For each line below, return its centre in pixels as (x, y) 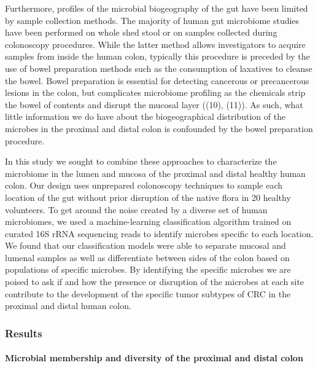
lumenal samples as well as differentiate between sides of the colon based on (147, 257)
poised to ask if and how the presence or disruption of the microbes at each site (155, 282)
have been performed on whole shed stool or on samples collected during (141, 32)
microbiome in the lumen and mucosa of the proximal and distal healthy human (155, 173)
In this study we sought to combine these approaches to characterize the (141, 161)
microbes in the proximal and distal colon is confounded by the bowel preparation (159, 128)
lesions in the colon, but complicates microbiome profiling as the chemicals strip (155, 92)
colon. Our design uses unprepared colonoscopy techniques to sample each (144, 185)
